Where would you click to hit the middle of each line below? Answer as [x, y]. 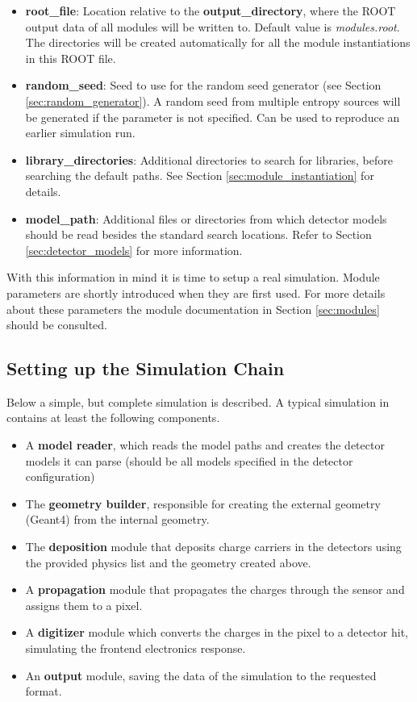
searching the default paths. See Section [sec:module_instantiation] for [200, 175]
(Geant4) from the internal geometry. [117, 519]
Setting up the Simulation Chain [146, 368]
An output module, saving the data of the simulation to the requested [201, 675]
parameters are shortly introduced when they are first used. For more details [196, 292]
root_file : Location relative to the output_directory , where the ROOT [211, 10]
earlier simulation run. [80, 133]
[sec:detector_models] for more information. [134, 250]
